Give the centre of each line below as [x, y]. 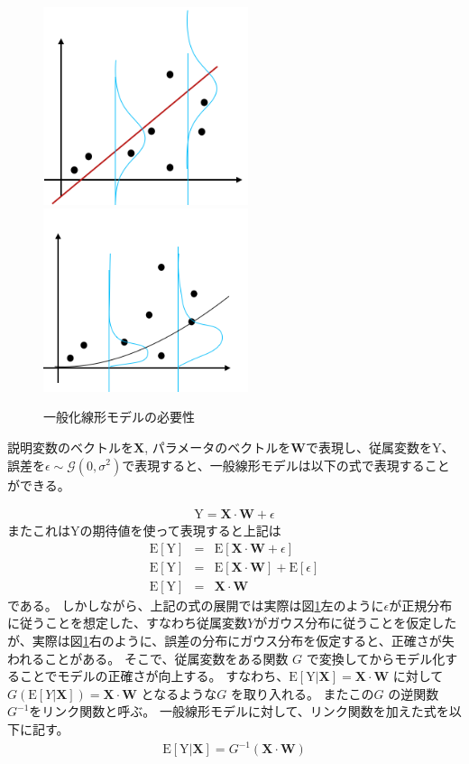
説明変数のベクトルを [70, 447]
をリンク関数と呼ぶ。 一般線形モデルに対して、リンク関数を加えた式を [239, 711]
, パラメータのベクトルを [218, 447]
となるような [179, 693]
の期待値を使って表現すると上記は [180, 531]
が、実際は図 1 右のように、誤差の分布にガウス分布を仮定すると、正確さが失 [231, 641]
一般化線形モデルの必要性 [119, 417]
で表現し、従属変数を [368, 447]
